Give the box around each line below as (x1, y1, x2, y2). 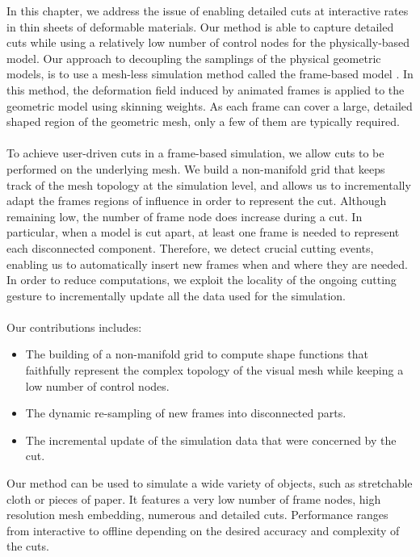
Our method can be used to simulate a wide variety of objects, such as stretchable (6, 475, 413, 492)
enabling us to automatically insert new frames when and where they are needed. (6, 255, 408, 272)
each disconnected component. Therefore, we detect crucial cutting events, (6, 239, 374, 256)
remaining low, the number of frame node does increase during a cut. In (6, 207, 363, 224)
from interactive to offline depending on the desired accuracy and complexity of (6, 521, 400, 538)
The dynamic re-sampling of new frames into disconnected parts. (25, 404, 346, 421)
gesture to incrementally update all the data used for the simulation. (6, 287, 346, 304)
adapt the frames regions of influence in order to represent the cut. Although (6, 192, 387, 209)
